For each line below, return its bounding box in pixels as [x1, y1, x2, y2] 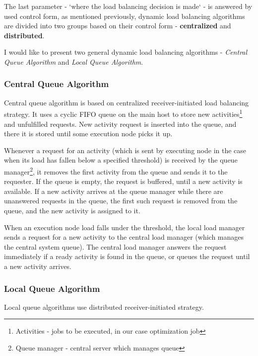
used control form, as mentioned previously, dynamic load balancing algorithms [4, 10, 245, 21]
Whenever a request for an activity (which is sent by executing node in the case [4, 145, 247, 155]
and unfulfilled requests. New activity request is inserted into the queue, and [4, 118, 237, 129]
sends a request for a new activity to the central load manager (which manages [4, 232, 244, 242]
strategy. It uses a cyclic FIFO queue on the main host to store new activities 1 [4, 107, 243, 119]
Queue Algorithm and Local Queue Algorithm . [4, 56, 143, 67]
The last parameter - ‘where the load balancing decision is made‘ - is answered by [4, 1, 253, 11]
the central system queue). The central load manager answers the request [4, 241, 227, 252]
